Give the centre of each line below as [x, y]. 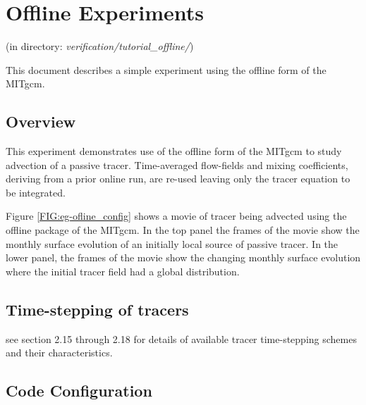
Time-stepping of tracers [97, 309]
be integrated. [36, 192]
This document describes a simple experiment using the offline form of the [166, 69]
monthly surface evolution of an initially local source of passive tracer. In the [172, 243]
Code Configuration [79, 391]
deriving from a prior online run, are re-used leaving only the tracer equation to [178, 179]
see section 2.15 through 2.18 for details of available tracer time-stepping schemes [181, 338]
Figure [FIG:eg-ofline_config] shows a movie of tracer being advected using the [176, 216]
